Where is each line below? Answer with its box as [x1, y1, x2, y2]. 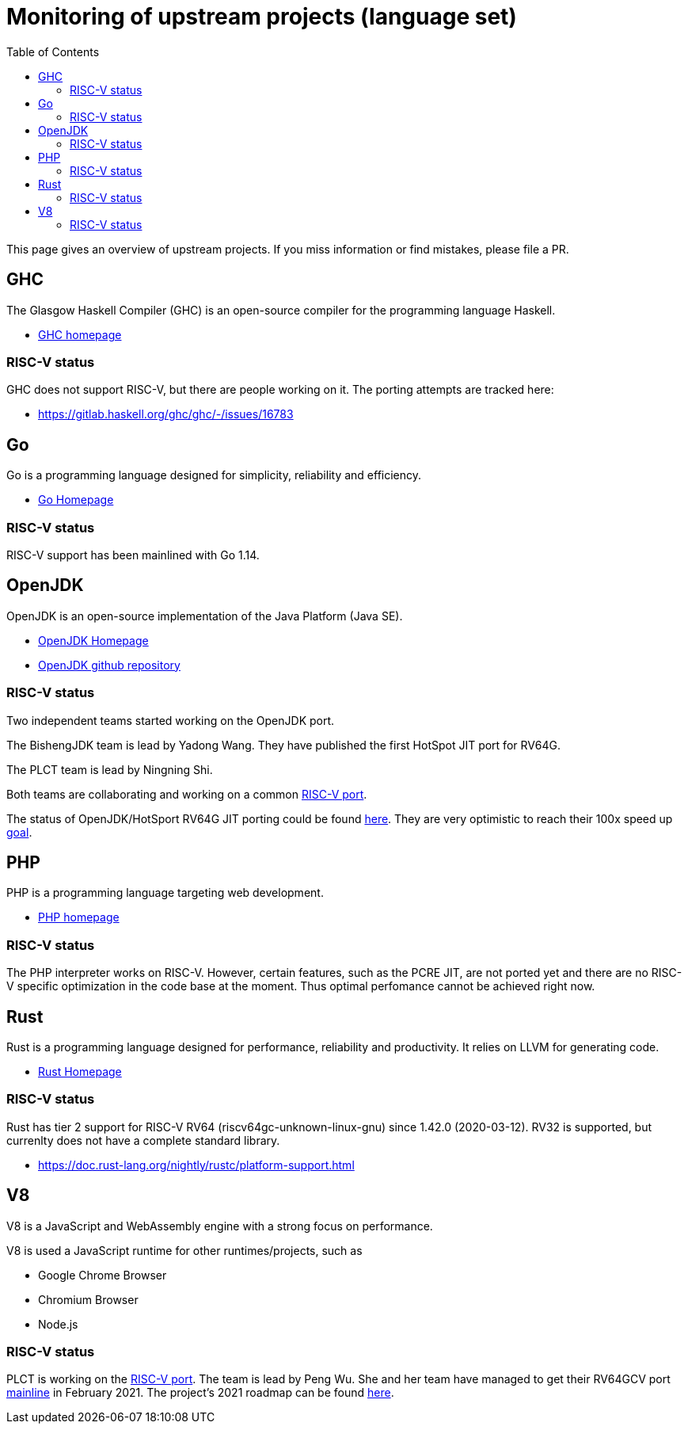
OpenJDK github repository [38, 658, 181, 672]
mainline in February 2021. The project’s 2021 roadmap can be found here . [6, 1386, 394, 1400]
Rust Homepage [38, 1064, 122, 1078]
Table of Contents [6, 44, 100, 59]
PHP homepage [38, 910, 120, 925]
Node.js [38, 1317, 78, 1331]
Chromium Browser [38, 1292, 139, 1306]
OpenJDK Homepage [38, 633, 149, 647]
